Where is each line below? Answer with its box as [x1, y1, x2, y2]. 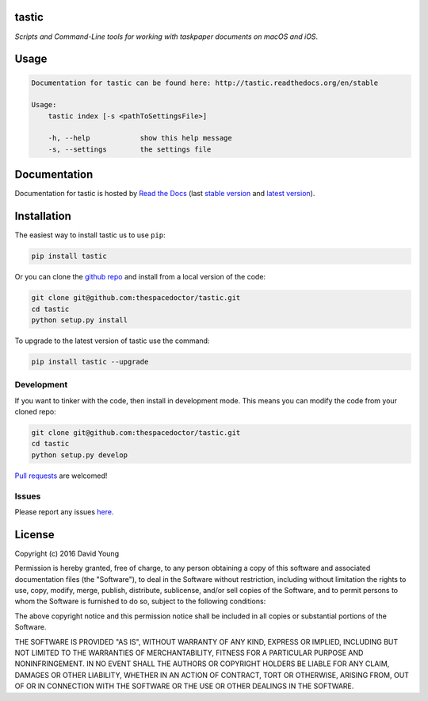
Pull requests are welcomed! [14, 471, 108, 480]
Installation [14, 210, 71, 223]
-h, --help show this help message [48, 133, 233, 143]
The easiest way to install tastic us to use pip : [14, 230, 166, 240]
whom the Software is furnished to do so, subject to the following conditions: [14, 596, 266, 607]
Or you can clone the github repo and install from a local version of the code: [14, 272, 266, 282]
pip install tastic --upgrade [31, 357, 149, 366]
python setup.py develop [31, 450, 128, 460]
